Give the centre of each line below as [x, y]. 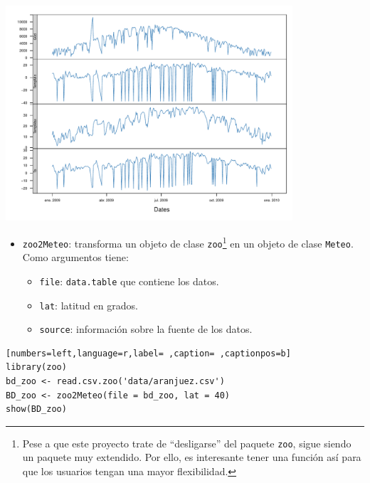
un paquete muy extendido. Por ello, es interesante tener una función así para [192, 457]
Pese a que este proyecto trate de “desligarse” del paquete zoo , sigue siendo [187, 443]
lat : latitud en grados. [89, 305]
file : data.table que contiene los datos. [129, 281]
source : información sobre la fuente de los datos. [146, 329]
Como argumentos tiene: [75, 257]
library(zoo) [36, 367]
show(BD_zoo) [36, 409]
